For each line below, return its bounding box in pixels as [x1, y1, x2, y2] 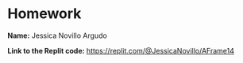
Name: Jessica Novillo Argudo [7, 31, 108, 40]
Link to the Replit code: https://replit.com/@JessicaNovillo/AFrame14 [7, 46, 235, 55]
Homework [7, 5, 82, 23]
